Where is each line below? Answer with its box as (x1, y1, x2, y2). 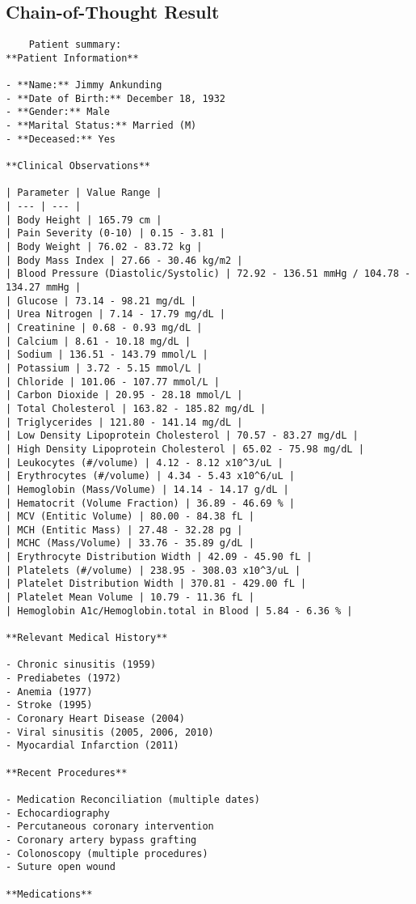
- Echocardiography (6, 807, 110, 819)
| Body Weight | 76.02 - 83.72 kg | (6, 241, 203, 253)
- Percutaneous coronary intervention (6, 821, 214, 833)
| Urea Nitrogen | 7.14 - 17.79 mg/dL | (6, 308, 226, 320)
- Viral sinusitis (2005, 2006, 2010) (6, 726, 214, 738)
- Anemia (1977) (6, 685, 93, 698)
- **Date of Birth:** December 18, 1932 (6, 92, 226, 104)
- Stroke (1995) (6, 699, 93, 711)
